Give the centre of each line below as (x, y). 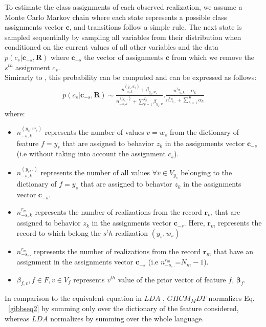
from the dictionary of (204, 132)
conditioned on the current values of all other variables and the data (112, 47)
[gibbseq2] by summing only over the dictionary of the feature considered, (124, 308)
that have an (234, 251)
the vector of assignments (124, 57)
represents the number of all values (95, 172)
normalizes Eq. (231, 298)
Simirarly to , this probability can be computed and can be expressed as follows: (131, 77)
